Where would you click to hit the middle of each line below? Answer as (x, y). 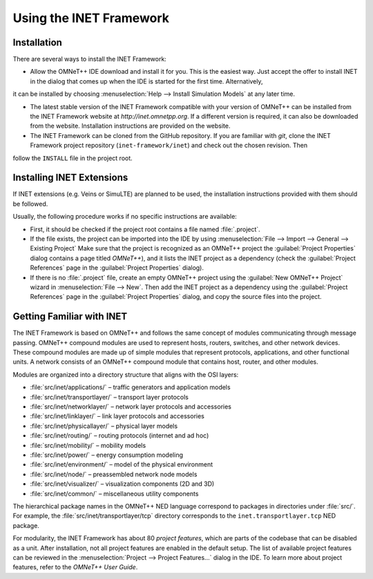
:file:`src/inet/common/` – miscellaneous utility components (114, 493)
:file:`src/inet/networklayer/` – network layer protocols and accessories (131, 406)
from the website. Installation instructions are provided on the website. (130, 126)
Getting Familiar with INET (70, 316)
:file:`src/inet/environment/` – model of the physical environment (122, 464)
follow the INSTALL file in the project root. (73, 158)
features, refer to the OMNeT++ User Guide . (75, 567)
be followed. (30, 204)
